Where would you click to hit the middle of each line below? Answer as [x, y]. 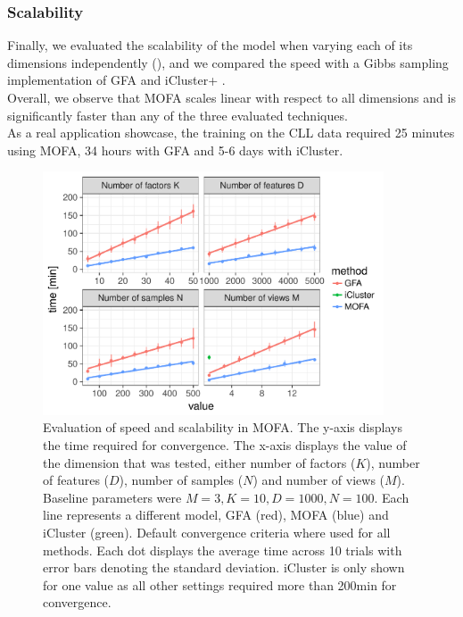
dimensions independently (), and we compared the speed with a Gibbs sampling [228, 62]
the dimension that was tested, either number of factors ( [199, 462]
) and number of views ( [319, 480]
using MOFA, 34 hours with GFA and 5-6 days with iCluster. [175, 150]
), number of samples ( [181, 480]
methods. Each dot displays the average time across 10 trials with [223, 550]
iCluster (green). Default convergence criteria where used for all [217, 532]
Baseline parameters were [112, 497]
